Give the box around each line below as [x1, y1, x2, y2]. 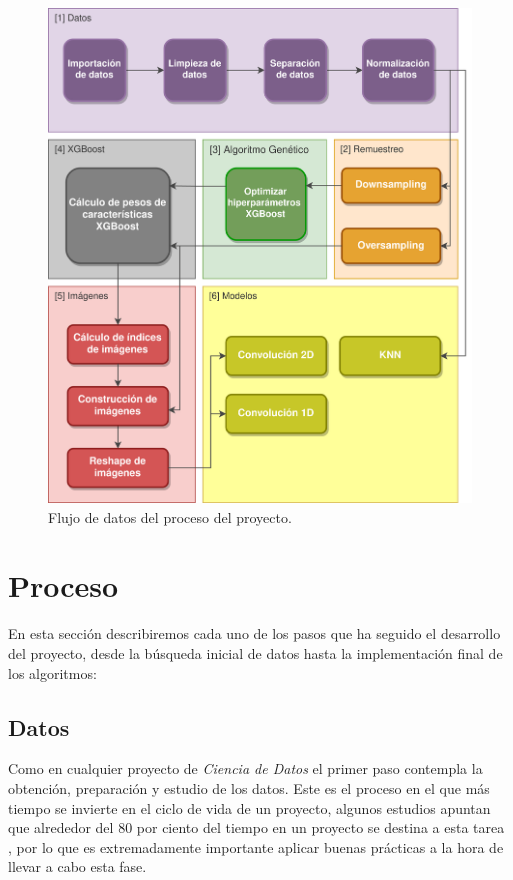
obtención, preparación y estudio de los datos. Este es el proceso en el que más [8, 777, 490, 798]
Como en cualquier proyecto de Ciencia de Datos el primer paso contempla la [8, 758, 483, 779]
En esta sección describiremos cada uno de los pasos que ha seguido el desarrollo [8, 623, 501, 644]
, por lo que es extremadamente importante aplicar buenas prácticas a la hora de [8, 836, 504, 857]
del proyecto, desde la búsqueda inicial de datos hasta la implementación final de [8, 642, 503, 663]
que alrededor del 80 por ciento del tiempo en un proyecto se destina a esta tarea [8, 817, 505, 838]
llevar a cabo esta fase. [8, 856, 147, 877]
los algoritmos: [8, 662, 97, 683]
